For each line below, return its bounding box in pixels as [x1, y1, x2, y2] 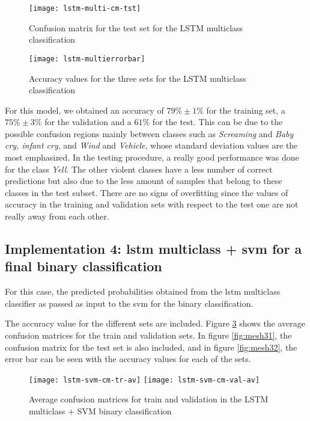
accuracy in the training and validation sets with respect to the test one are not [5, 198, 299, 210]
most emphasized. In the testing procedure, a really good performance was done [5, 151, 299, 164]
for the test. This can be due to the [152, 115, 283, 128]
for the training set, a [206, 103, 285, 116]
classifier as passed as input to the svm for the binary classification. [5, 297, 254, 309]
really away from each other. [5, 210, 109, 223]
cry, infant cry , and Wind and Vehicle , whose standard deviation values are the [5, 139, 298, 152]
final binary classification [5, 257, 162, 275]
